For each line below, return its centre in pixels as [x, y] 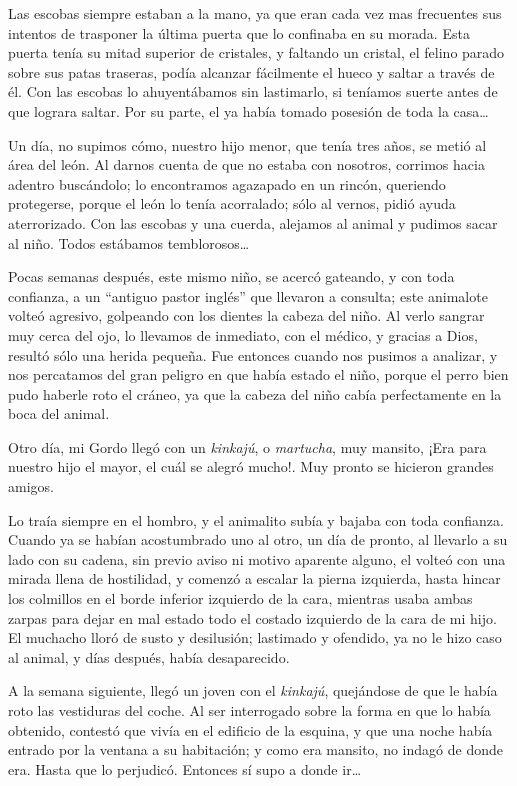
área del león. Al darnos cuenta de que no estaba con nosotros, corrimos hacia [246, 164]
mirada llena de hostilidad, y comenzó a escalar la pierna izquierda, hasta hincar [254, 578]
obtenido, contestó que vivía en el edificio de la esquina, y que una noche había [250, 729]
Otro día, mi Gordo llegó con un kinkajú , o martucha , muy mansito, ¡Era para [247, 446]
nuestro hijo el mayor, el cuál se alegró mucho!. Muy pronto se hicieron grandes [251, 466]
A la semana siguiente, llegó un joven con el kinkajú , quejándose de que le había [253, 690]
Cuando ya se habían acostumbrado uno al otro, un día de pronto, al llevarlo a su [258, 539]
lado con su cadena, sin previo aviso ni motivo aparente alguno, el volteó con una [257, 558]
